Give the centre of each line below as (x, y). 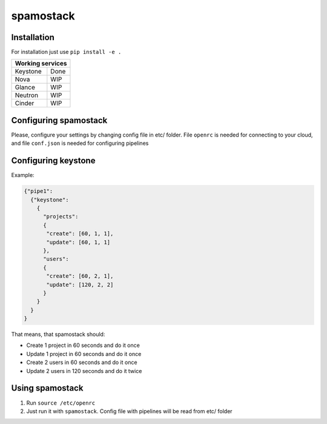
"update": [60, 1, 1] (78, 242)
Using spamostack (47, 388)
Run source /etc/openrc (61, 403)
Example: (23, 175)
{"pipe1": (38, 191)
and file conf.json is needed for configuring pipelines (80, 143)
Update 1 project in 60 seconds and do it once (84, 354)
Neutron (27, 95)
